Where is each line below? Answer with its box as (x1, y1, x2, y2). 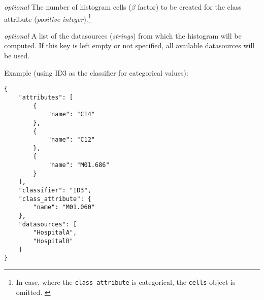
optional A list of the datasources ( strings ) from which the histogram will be (4, 30, 242, 41)
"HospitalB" (33, 238, 74, 245)
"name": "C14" (47, 111, 95, 118)
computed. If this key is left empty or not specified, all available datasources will (4, 40, 255, 51)
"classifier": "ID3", (18, 187, 91, 194)
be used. (4, 50, 30, 61)
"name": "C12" (47, 136, 95, 144)
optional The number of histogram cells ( (4, 2, 131, 12)
